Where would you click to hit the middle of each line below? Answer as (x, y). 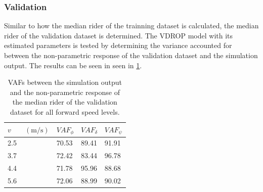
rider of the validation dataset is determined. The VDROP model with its (119, 35)
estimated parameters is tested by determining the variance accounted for (118, 45)
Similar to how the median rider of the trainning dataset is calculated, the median (131, 26)
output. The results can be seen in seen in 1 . (73, 65)
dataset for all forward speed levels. (65, 111)
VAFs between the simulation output (65, 82)
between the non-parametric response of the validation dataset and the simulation (131, 55)
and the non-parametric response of (65, 92)
